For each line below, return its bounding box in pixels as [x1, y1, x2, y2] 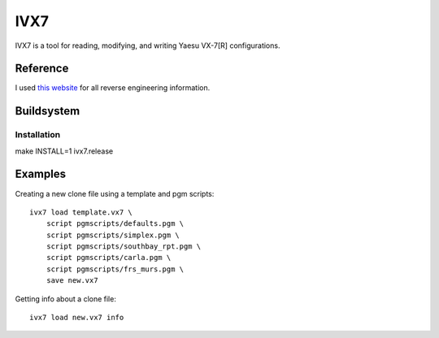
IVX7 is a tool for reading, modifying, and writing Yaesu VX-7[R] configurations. [15, 41, 280, 50]
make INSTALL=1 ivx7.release [15, 146, 114, 156]
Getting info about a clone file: [15, 293, 117, 304]
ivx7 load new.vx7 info [29, 313, 124, 323]
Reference [15, 62, 69, 76]
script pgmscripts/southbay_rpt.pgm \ [46, 242, 202, 251]
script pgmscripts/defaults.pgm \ [46, 219, 185, 228]
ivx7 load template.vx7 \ [29, 207, 133, 217]
